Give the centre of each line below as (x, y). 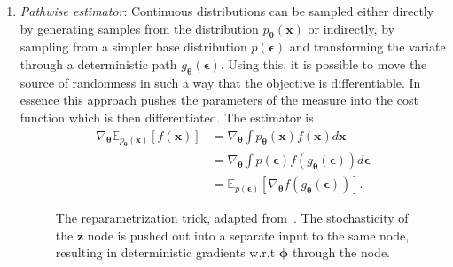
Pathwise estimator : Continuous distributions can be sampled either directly (227, 11)
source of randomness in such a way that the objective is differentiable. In (220, 82)
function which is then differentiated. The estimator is (167, 117)
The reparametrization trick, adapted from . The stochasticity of (232, 218)
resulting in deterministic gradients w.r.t (165, 252)
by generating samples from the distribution (139, 28)
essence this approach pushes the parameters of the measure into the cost (219, 100)
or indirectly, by (351, 28)
